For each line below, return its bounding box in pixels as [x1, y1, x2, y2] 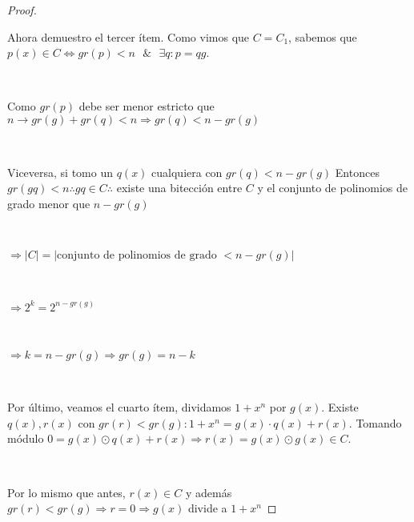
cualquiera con [151, 163, 223, 180]
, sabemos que [288, 28, 357, 45]
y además [186, 484, 232, 500]
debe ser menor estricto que [78, 98, 215, 114]
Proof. [7, 2, 37, 18]
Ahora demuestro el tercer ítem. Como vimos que [7, 28, 250, 45]
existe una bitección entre [116, 179, 243, 196]
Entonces [335, 163, 380, 180]
